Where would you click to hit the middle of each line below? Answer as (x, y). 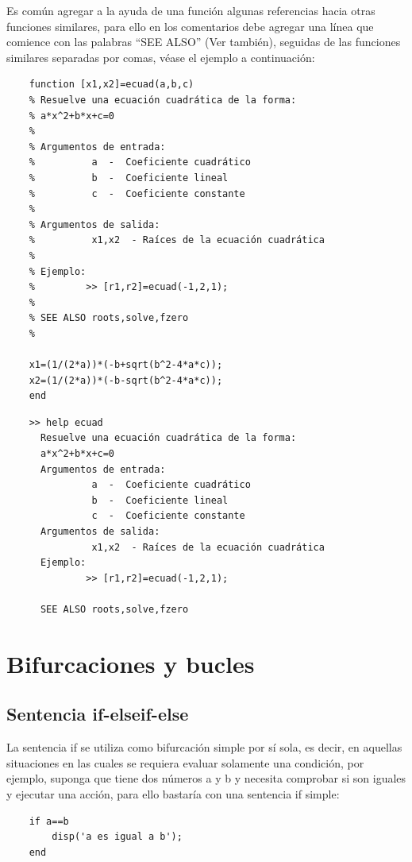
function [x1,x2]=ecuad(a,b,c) (112, 85)
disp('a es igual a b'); (117, 837)
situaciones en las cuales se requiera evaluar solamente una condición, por (185, 762)
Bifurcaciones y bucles (131, 663)
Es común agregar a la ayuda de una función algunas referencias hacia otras (191, 10)
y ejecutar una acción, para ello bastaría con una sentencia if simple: (173, 793)
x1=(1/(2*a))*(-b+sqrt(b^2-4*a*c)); (126, 365)
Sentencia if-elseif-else (98, 714)
